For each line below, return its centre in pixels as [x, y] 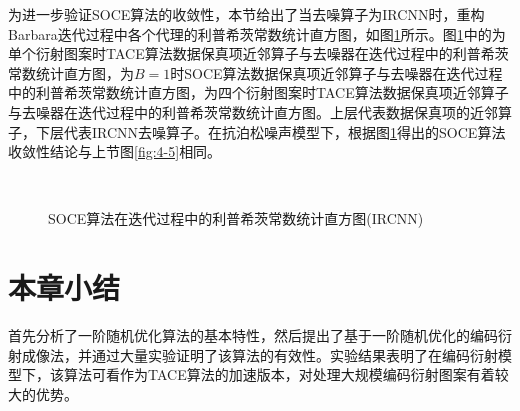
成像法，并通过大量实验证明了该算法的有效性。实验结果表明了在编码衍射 [259, 354]
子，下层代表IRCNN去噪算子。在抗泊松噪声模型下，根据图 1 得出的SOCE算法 [257, 131]
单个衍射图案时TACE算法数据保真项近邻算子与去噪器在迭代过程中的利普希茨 [258, 53]
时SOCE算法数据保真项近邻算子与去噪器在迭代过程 [336, 72]
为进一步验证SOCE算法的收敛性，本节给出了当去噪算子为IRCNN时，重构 [246, 14]
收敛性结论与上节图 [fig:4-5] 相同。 [115, 151]
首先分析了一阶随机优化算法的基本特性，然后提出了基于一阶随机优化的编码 [253, 335]
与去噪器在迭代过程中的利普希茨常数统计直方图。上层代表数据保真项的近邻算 [260, 111]
